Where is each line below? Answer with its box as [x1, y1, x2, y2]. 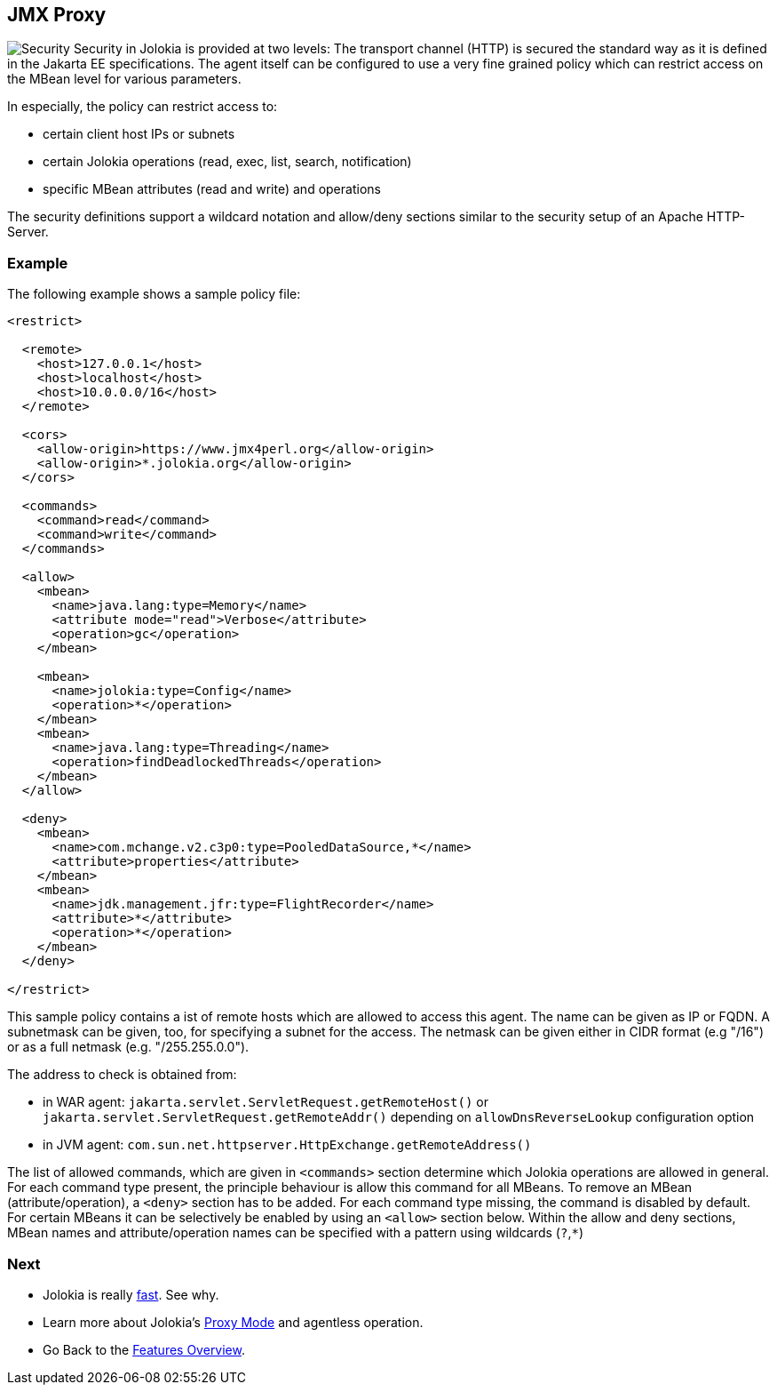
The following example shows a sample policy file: [7, 286, 301, 302]
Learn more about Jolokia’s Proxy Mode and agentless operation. [43, 1314, 424, 1330]
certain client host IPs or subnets [43, 126, 235, 142]
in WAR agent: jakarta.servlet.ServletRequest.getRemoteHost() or [43, 1094, 488, 1110]
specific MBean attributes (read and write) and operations [43, 181, 381, 197]
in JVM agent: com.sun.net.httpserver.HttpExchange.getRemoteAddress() [43, 1137, 532, 1153]
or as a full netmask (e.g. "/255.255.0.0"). [7, 1039, 250, 1055]
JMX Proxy [7, 4, 107, 26]
